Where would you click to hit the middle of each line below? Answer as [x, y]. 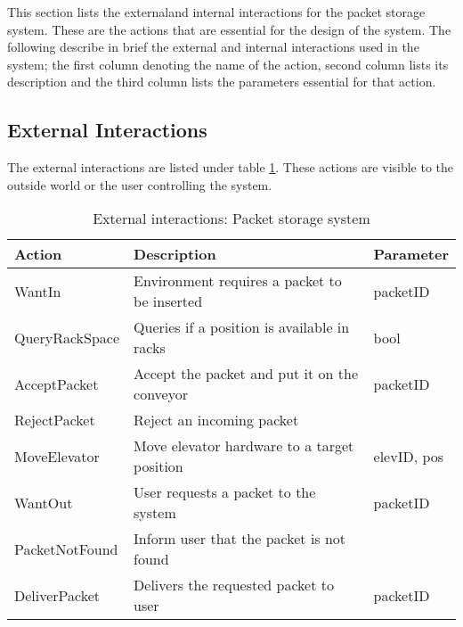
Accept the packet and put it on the [246, 374]
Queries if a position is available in [242, 327]
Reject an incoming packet [216, 420]
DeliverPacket [57, 595]
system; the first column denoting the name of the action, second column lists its [228, 64]
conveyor [161, 394]
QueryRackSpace [67, 337]
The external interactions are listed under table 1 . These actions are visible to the [231, 167]
